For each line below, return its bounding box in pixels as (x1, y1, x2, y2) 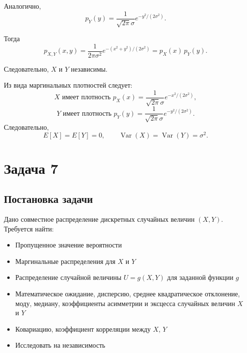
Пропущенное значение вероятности (15, 240, 122, 250)
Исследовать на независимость (15, 340, 105, 350)
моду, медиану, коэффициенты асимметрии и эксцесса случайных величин (15, 298, 235, 308)
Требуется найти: (4, 223, 54, 233)
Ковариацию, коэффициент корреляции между (15, 323, 151, 334)
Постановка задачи (4, 191, 93, 206)
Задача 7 (4, 158, 58, 178)
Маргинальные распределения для (15, 256, 116, 266)
